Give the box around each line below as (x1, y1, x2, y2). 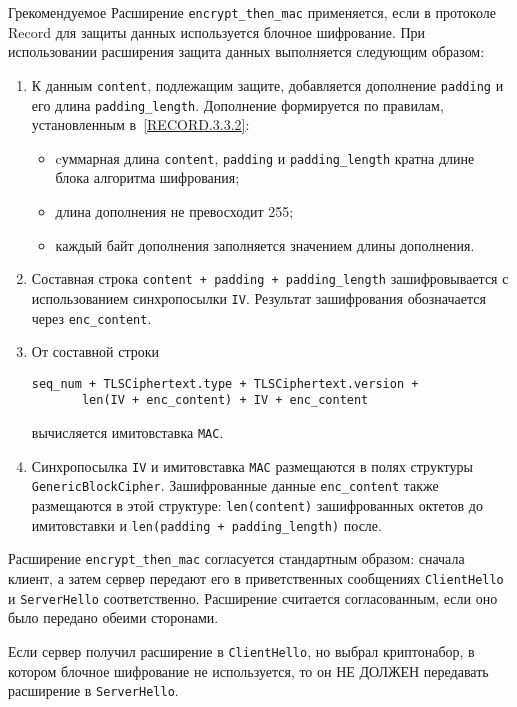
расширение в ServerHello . (8, 680, 179, 701)
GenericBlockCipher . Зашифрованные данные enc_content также (31, 475, 439, 496)
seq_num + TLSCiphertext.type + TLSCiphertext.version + (31, 376, 419, 391)
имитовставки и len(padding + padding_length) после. (31, 514, 382, 535)
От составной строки (31, 341, 160, 362)
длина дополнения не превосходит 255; (55, 201, 294, 221)
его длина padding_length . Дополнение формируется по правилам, (31, 94, 444, 115)
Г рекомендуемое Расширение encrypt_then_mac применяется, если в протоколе (8, 2, 496, 22)
